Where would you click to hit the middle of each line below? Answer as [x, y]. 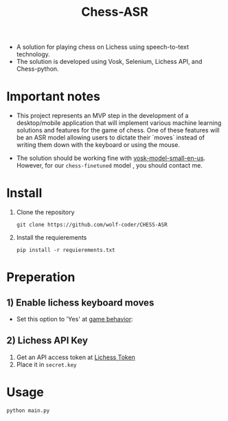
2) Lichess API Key [47, 341]
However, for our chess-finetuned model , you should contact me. [110, 166]
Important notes [54, 96]
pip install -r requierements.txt [66, 250]
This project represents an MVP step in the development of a [102, 116]
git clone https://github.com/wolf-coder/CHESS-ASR [92, 225]
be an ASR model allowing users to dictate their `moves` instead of [111, 137]
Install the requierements [52, 238]
